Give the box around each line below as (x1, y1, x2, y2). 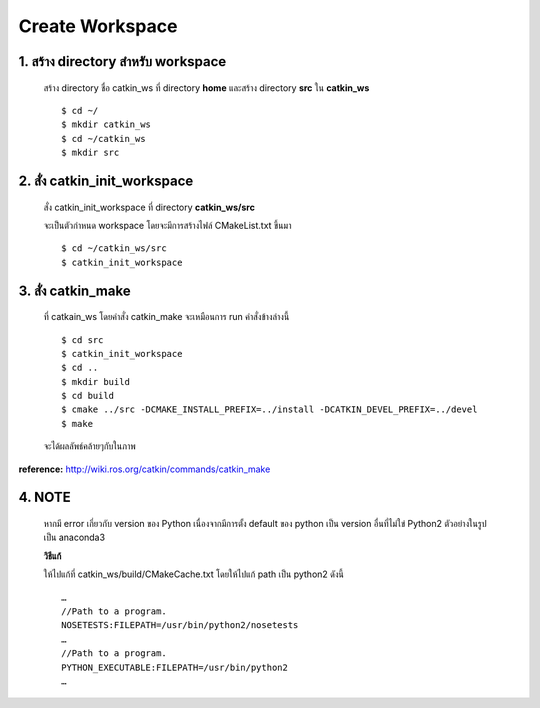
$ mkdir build (61, 376, 130, 387)
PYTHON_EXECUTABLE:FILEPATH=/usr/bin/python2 (61, 661, 289, 673)
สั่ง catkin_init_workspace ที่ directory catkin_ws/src (43, 201, 255, 213)
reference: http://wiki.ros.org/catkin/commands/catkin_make (18, 463, 271, 475)
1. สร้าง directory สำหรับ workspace (18, 53, 227, 70)
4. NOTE (18, 489, 72, 506)
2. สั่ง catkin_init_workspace (18, 172, 194, 189)
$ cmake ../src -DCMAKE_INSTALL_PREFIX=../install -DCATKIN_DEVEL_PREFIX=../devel (61, 404, 478, 415)
